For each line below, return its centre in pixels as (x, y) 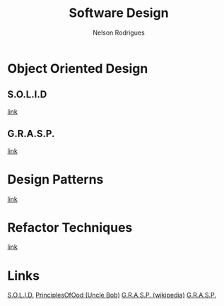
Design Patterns (55, 179)
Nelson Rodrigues (119, 33)
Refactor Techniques (70, 227)
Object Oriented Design (78, 68)
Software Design (119, 13)
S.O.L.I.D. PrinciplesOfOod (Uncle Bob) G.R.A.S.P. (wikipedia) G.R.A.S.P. (112, 295)
